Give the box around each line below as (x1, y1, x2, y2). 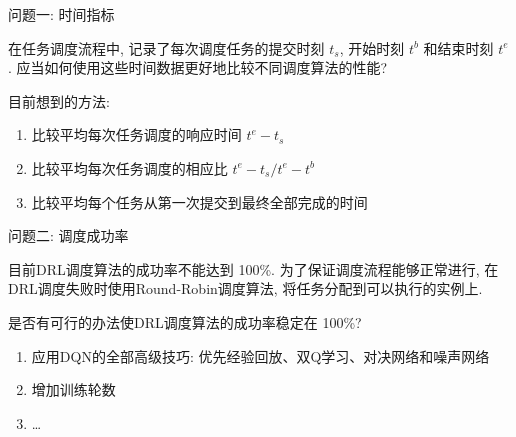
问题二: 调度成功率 (8, 225, 129, 246)
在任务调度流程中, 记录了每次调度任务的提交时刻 (8, 37, 325, 58)
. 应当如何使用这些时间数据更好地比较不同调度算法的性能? (8, 57, 388, 78)
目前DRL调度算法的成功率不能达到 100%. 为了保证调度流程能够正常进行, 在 (8, 258, 499, 279)
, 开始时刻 (339, 37, 405, 58)
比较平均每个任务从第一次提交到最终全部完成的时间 (31, 191, 368, 212)
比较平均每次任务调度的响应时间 (31, 124, 242, 145)
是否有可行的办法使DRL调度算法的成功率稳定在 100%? (8, 311, 362, 332)
